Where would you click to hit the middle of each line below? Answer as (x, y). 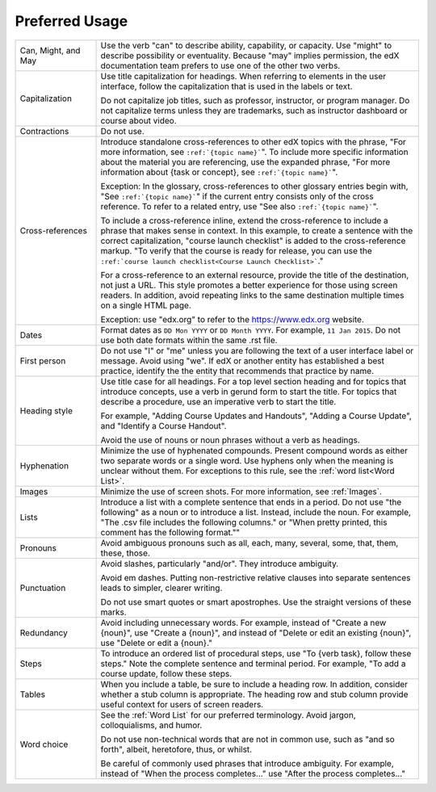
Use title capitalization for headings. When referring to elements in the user (243, 76)
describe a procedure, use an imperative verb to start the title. (218, 401)
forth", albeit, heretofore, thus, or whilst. (176, 749)
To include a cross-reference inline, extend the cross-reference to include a (245, 220)
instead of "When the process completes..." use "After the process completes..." (253, 773)
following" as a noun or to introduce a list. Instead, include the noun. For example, (256, 512)
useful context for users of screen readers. (182, 704)
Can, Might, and (50, 50)
